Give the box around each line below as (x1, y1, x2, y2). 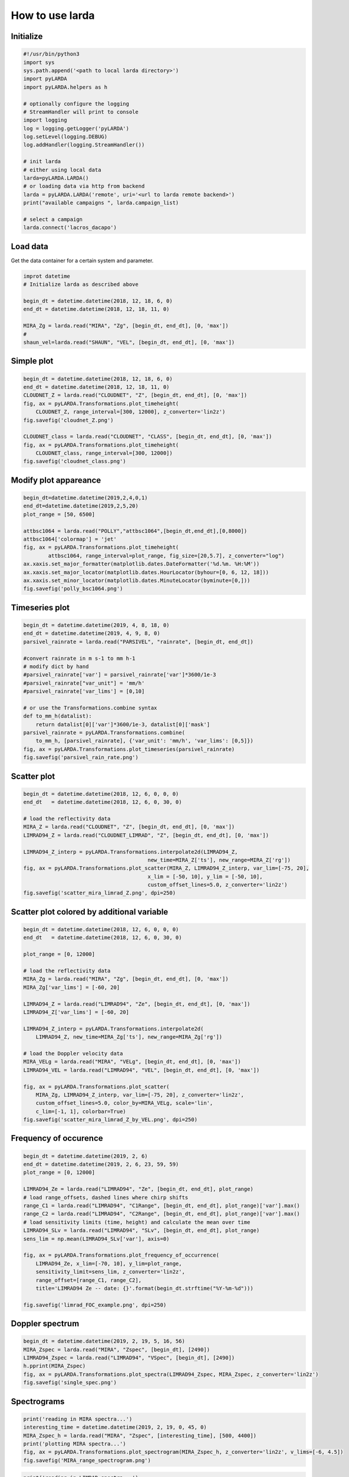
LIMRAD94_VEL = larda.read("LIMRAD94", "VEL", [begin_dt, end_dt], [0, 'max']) (23, 1066, 260, 1073)
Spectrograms (11, 1396, 65, 1406)
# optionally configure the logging (23, 100, 130, 107)
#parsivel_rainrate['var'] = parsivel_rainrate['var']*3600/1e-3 (23, 671, 216, 678)
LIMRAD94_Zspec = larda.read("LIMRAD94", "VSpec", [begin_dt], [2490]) (23, 1355, 235, 1361)
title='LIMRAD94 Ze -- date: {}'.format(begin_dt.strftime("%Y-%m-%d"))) (35, 1285, 253, 1291)
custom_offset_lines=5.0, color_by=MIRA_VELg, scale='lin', (35, 1099, 213, 1107)
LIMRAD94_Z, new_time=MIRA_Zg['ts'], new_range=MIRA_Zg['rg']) (35, 1034, 223, 1040)
